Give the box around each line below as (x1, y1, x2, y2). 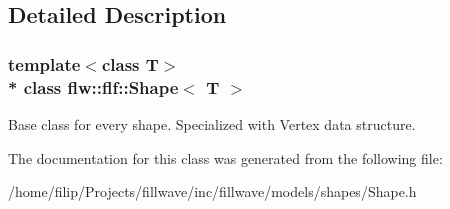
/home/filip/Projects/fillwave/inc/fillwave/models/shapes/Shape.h (8, 181, 417, 202)
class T (101, 51, 159, 76)
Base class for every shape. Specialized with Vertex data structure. (8, 113, 416, 134)
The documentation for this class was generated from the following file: (8, 147, 443, 168)
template (8, 51, 81, 76)
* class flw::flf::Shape (8, 74, 179, 99)
